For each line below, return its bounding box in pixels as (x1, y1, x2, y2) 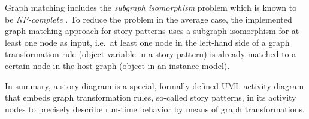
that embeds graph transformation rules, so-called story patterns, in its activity (5, 91, 296, 104)
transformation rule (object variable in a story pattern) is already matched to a (5, 48, 296, 60)
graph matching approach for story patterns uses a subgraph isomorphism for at (5, 24, 299, 37)
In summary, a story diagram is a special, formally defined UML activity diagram (5, 79, 304, 92)
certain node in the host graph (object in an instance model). (5, 59, 230, 71)
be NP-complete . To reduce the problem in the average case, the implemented (5, 12, 292, 25)
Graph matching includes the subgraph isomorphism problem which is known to (5, 1, 297, 13)
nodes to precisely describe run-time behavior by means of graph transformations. (5, 102, 305, 115)
